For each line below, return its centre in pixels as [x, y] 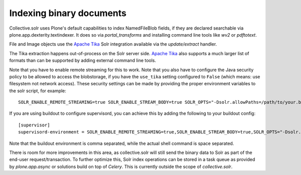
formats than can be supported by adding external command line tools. [83, 61]
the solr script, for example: [38, 91]
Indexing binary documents [68, 13]
